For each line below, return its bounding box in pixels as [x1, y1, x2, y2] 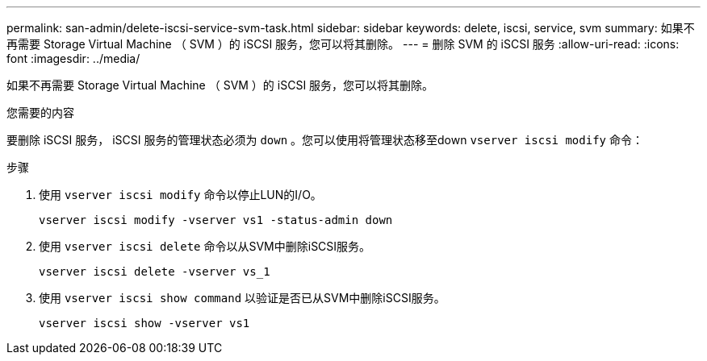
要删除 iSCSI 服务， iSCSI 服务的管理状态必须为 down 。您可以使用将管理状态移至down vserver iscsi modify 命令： [6, 133, 643, 147]
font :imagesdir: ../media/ [6, 52, 140, 65]
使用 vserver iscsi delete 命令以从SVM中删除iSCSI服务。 [39, 239, 371, 253]
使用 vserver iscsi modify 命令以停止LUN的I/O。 [39, 188, 322, 201]
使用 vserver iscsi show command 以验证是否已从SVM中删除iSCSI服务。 [39, 291, 446, 305]
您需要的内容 [6, 106, 74, 119]
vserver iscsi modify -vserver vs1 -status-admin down [39, 214, 393, 226]
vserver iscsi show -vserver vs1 [39, 317, 250, 330]
